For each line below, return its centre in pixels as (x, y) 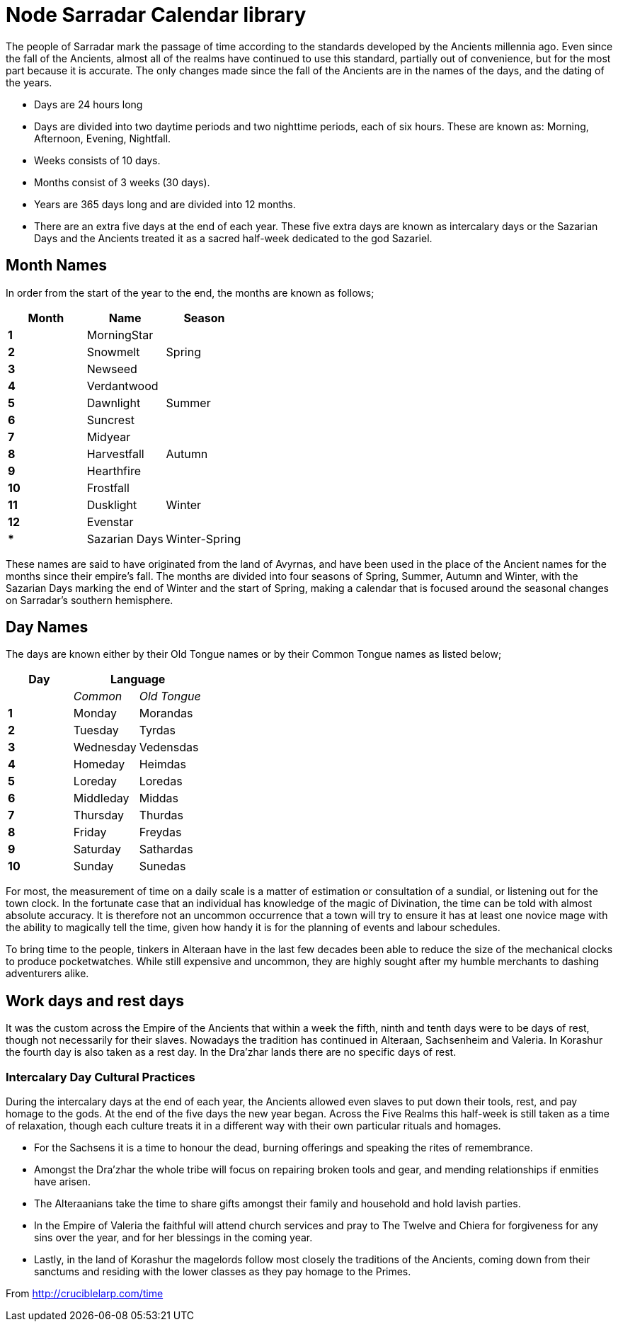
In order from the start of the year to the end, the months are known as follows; (190, 292)
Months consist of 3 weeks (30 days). (122, 182)
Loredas (161, 781)
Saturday (97, 849)
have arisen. (63, 1182)
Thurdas (161, 815)
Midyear (109, 437)
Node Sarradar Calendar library (156, 15)
